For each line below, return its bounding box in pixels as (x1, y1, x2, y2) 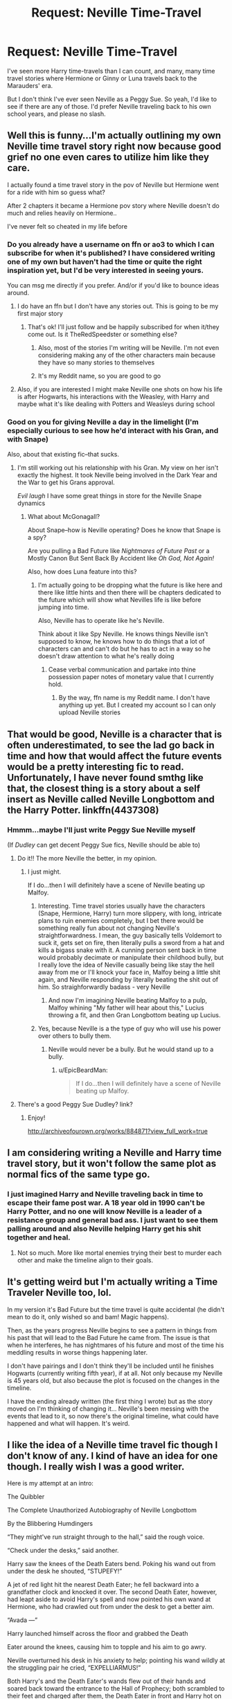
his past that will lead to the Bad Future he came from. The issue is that (7, 1333, 210, 1341)
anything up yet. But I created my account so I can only (58, 701, 216, 710)
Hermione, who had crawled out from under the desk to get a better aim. (7, 1603, 215, 1611)
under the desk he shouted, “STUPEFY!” (7, 1567, 123, 1576)
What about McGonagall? (27, 513, 100, 521)
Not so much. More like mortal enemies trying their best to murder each (17, 1249, 222, 1257)
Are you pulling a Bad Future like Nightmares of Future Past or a (27, 547, 210, 555)
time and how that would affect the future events (7, 750, 222, 762)
